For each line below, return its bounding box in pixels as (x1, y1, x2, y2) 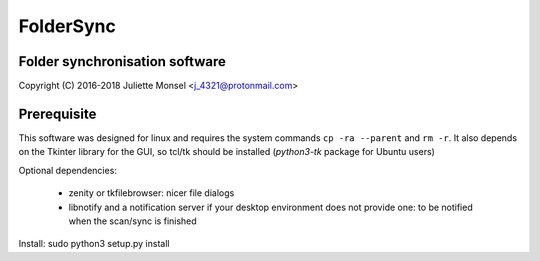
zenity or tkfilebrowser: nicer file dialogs (68, 187, 235, 199)
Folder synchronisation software (18, 53, 227, 70)
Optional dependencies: (18, 164, 117, 176)
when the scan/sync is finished (68, 215, 197, 227)
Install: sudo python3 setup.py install (18, 238, 170, 250)
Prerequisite (18, 105, 97, 122)
